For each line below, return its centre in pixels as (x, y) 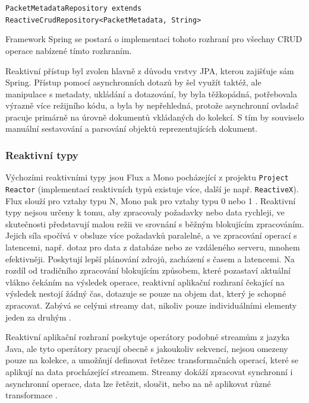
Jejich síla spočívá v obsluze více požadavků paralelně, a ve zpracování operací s (151, 235)
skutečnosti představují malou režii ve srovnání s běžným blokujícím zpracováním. (155, 223)
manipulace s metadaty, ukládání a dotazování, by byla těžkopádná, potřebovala (151, 93)
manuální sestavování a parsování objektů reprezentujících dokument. (132, 128)
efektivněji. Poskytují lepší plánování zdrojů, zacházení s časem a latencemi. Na (150, 258)
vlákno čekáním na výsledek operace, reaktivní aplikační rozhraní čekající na (145, 282)
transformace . (31, 395)
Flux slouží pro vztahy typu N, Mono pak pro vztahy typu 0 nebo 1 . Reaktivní (151, 200)
